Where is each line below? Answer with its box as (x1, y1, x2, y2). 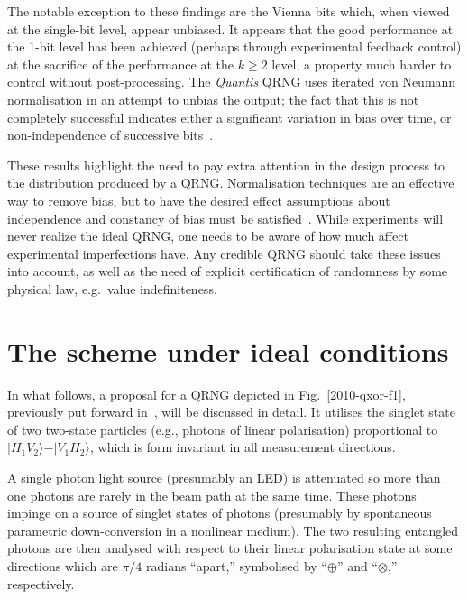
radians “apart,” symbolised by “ (145, 556, 327, 575)
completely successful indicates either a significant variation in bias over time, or (7, 107, 452, 126)
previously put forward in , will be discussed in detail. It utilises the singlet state (7, 402, 455, 421)
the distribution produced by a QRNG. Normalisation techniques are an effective (7, 173, 454, 192)
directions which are (7, 556, 118, 575)
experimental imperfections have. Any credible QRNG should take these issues (7, 244, 441, 263)
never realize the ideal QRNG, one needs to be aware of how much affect (7, 226, 408, 245)
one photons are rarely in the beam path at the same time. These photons (7, 485, 417, 504)
